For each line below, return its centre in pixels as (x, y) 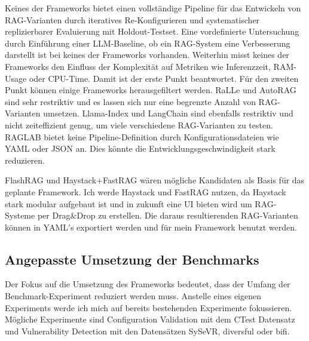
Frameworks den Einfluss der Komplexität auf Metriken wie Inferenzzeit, (138, 66)
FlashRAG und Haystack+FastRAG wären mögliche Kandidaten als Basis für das (155, 180)
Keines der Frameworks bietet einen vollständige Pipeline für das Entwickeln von (153, 8)
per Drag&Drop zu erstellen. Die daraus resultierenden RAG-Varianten (168, 215)
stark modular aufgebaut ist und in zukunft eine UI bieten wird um (129, 203)
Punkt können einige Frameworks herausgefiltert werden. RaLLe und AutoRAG (151, 90)
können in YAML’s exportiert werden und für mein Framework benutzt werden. (151, 227)
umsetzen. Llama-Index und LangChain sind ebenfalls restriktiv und (168, 113)
